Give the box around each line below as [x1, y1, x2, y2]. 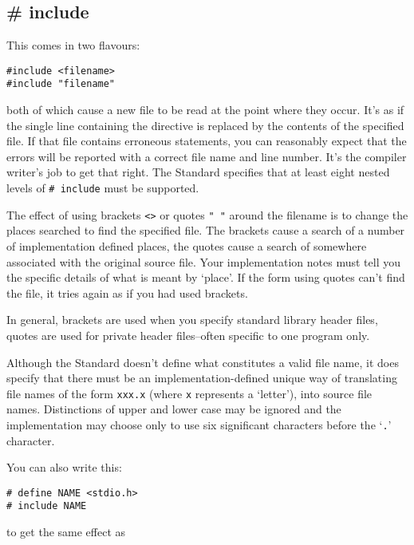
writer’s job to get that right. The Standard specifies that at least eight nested [6, 164, 390, 180]
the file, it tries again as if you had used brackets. [6, 284, 248, 301]
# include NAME [6, 500, 87, 512]
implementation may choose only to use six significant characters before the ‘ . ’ [6, 416, 392, 432]
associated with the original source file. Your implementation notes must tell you [6, 253, 400, 270]
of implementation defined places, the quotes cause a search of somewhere [6, 237, 367, 254]
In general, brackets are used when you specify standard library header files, [6, 311, 378, 328]
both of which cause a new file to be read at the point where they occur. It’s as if [6, 101, 404, 118]
